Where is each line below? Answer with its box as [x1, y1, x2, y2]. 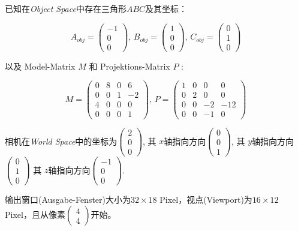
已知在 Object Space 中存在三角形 [5, 2, 127, 14]
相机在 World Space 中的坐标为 [5, 134, 118, 147]
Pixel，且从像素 [5, 208, 65, 221]
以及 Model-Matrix [5, 59, 76, 72]
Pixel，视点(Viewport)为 [159, 193, 252, 205]
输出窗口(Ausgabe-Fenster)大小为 [5, 193, 131, 205]
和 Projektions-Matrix [89, 59, 170, 72]
